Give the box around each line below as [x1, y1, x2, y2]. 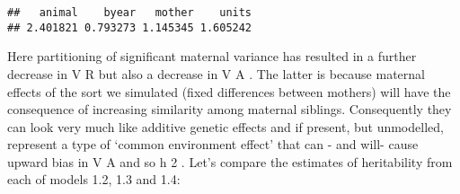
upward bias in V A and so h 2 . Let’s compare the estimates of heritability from [7, 152, 453, 171]
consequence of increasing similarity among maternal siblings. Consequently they [7, 100, 452, 119]
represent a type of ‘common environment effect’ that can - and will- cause [7, 135, 419, 154]
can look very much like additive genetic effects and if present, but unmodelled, [7, 117, 444, 136]
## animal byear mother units [7, 6, 252, 19]
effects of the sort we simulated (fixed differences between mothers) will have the [7, 82, 451, 101]
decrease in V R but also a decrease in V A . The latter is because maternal [7, 64, 425, 83]
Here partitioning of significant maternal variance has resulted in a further [7, 47, 417, 66]
